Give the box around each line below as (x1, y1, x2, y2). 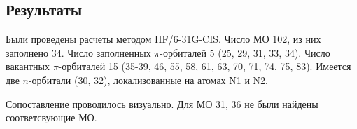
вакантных (6, 59, 50, 74)
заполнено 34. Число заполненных (6, 45, 151, 60)
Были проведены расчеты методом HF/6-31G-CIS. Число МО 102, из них (6, 32, 321, 46)
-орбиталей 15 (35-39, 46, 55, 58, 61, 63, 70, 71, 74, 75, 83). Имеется (58, 59, 351, 74)
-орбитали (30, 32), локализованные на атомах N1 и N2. (28, 72, 268, 87)
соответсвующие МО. (6, 110, 97, 125)
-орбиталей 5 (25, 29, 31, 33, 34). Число (160, 45, 330, 60)
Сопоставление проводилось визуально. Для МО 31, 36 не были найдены (6, 96, 318, 111)
